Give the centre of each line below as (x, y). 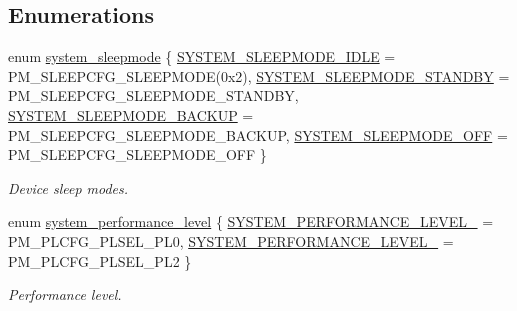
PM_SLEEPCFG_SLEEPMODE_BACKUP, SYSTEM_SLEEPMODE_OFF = (258, 134)
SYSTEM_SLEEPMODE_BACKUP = (131, 114)
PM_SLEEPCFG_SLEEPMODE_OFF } (137, 154)
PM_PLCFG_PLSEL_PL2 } (100, 260)
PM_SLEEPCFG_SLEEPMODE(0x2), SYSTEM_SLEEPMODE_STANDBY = (259, 75)
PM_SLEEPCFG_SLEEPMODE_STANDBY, (153, 95)
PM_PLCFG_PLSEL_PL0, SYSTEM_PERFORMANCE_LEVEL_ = (231, 240)
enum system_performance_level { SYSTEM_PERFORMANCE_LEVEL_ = (251, 221)
